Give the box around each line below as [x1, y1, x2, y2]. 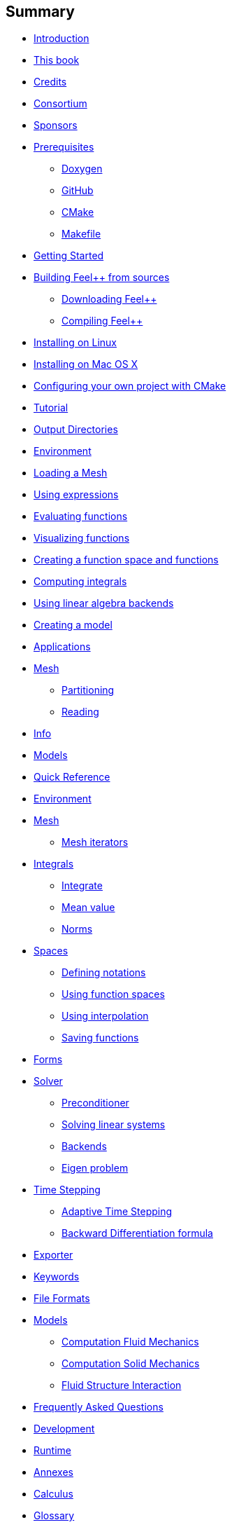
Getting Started [34, 249, 104, 262]
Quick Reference [34, 771, 110, 783]
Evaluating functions [34, 510, 128, 523]
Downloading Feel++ [61, 293, 157, 306]
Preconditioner [61, 1097, 129, 1109]
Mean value [61, 901, 115, 914]
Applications [34, 641, 91, 653]
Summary [6, 3, 75, 20]
